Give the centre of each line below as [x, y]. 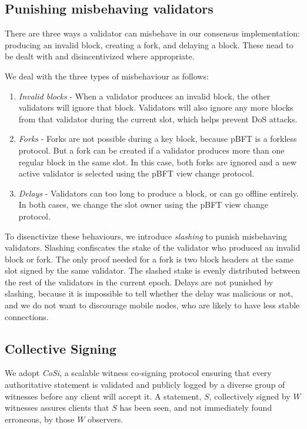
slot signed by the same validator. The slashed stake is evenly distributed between [152, 270]
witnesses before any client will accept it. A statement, [103, 396]
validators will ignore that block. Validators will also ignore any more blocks [156, 107]
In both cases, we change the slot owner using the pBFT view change [143, 204]
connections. [27, 316]
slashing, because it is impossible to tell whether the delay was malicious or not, [149, 293]
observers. [106, 419]
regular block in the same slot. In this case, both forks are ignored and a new [158, 162]
